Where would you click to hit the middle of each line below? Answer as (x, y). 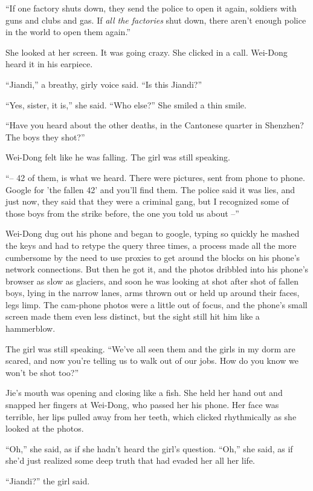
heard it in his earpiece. (49, 64)
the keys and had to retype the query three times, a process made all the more (151, 245)
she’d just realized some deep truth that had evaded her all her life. (130, 460)
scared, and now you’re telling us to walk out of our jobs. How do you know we (152, 361)
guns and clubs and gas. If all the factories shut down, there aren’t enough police (156, 20)
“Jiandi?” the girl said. (48, 481)
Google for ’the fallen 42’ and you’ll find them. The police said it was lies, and (150, 189)
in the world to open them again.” (68, 32)
